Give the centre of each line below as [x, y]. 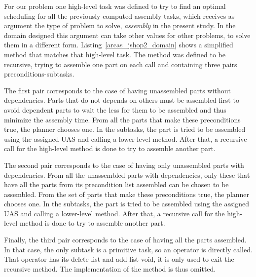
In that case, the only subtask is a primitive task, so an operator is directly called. [128, 249]
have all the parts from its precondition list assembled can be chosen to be [116, 184]
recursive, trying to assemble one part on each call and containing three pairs [121, 64]
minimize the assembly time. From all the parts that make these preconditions [122, 119]
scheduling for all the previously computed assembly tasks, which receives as [119, 16]
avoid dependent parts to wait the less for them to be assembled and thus [115, 109]
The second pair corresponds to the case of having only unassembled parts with [124, 165]
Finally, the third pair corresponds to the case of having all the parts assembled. [125, 240]
